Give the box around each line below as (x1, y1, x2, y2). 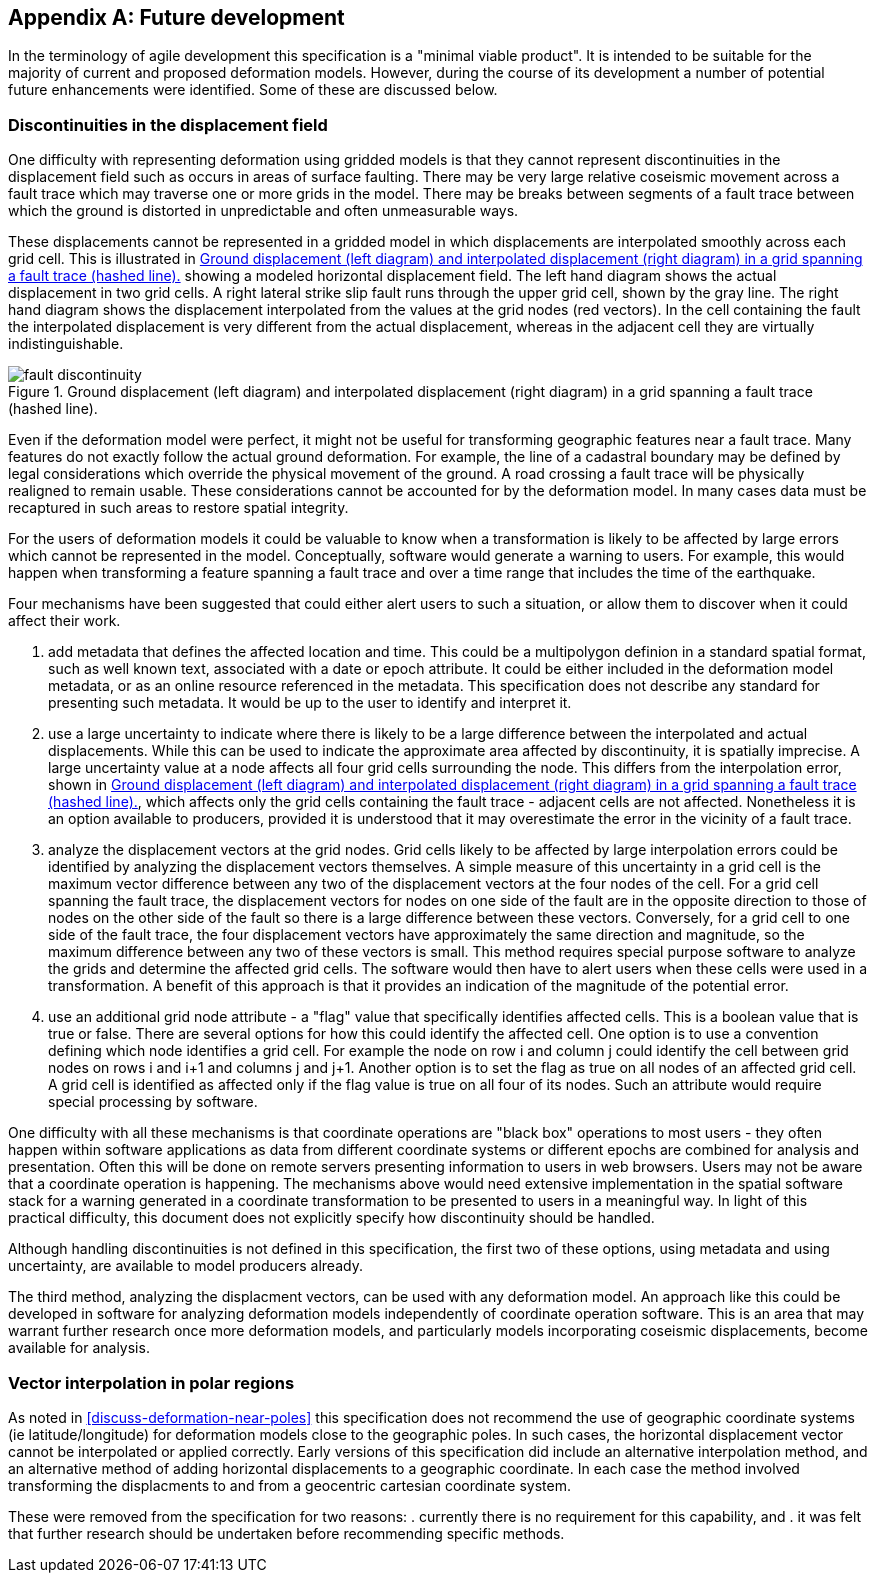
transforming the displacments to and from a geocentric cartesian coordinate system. (8, 1476, 571, 1494)
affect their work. (8, 612, 121, 630)
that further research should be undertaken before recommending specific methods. (8, 1524, 565, 1542)
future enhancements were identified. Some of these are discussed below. (8, 81, 498, 99)
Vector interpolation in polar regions (8, 1372, 295, 1393)
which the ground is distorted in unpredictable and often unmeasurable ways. (8, 202, 519, 220)
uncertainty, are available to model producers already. (8, 1257, 363, 1275)
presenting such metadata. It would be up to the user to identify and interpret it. (48, 694, 572, 712)
